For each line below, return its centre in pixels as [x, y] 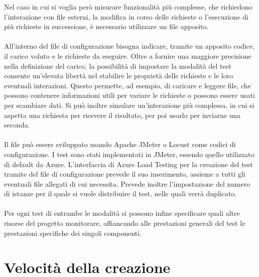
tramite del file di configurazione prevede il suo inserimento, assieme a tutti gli [125, 174]
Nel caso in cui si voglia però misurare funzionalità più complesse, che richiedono [128, 7]
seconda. [17, 125]
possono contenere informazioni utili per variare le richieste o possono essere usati [129, 95]
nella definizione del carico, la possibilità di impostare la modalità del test [118, 65]
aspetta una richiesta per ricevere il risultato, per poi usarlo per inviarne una [122, 115]
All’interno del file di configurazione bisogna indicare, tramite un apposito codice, [129, 46]
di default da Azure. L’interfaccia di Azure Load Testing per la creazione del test [128, 164]
